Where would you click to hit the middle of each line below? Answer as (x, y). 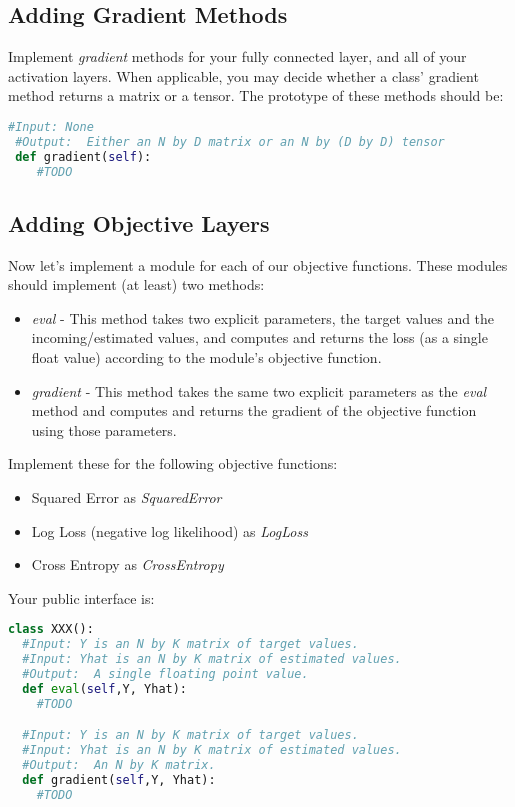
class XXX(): (51, 629)
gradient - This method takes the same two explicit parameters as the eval (259, 390)
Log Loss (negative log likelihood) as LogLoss (169, 530)
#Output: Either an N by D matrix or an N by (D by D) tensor (230, 141)
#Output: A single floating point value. (165, 674)
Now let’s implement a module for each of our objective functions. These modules (258, 264)
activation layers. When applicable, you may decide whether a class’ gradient (243, 75)
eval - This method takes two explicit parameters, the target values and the (263, 317)
